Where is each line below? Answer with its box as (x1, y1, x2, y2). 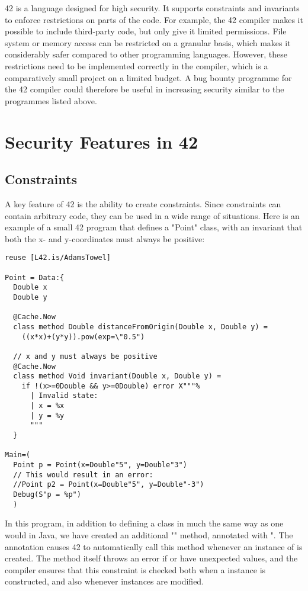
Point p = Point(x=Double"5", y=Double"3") (13, 461, 187, 470)
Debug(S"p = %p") (13, 490, 81, 499)
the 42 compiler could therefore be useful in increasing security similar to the (5, 83, 284, 95)
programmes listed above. (5, 94, 97, 107)
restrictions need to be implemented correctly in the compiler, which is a (5, 59, 268, 72)
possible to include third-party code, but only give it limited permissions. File (5, 25, 287, 37)
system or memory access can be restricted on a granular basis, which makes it (5, 36, 291, 49)
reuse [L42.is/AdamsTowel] (5, 253, 111, 262)
